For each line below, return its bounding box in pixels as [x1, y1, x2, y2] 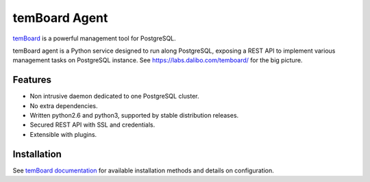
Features [12, 74, 51, 86]
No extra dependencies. [29, 101, 99, 109]
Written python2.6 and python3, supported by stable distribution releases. [29, 112, 239, 120]
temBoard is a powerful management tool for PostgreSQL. [12, 34, 176, 42]
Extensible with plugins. [29, 130, 97, 138]
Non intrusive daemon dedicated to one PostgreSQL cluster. [29, 92, 199, 101]
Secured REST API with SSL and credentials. [29, 120, 156, 129]
